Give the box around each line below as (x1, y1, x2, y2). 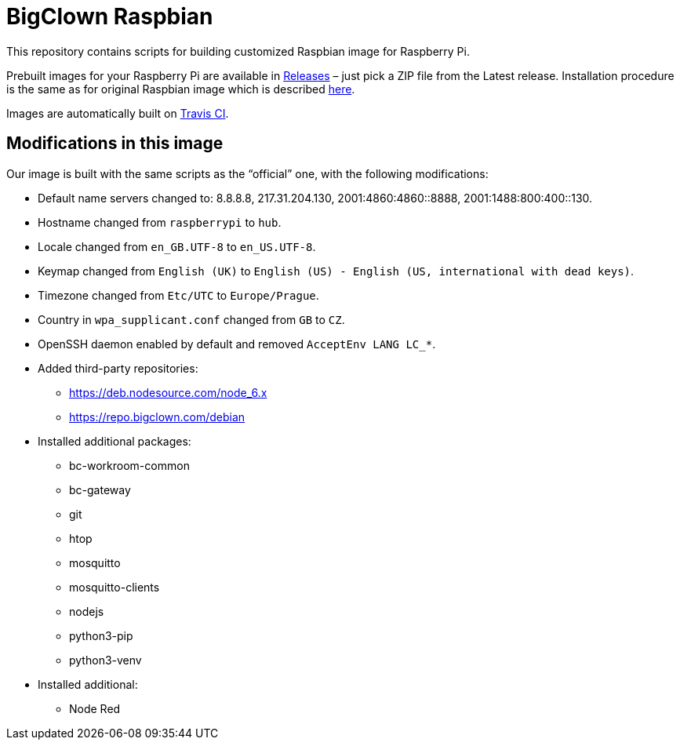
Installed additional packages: (38, 434, 191, 448)
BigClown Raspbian (6, 3, 213, 30)
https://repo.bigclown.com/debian (69, 409, 245, 424)
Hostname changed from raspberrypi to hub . (38, 215, 282, 229)
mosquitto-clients (69, 580, 160, 594)
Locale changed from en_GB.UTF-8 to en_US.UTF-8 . (38, 239, 316, 253)
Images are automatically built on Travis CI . (6, 106, 229, 120)
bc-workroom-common (69, 458, 190, 472)
